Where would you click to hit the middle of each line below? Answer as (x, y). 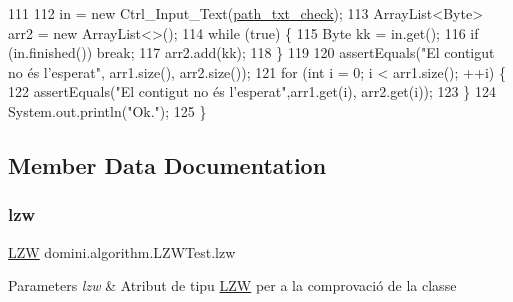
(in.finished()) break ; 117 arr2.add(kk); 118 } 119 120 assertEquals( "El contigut (251, 52)
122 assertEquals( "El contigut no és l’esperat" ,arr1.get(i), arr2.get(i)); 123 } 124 (252, 91)
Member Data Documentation (167, 164)
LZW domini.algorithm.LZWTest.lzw (122, 251)
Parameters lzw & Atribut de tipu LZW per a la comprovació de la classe (232, 285)
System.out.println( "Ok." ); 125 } (107, 110)
